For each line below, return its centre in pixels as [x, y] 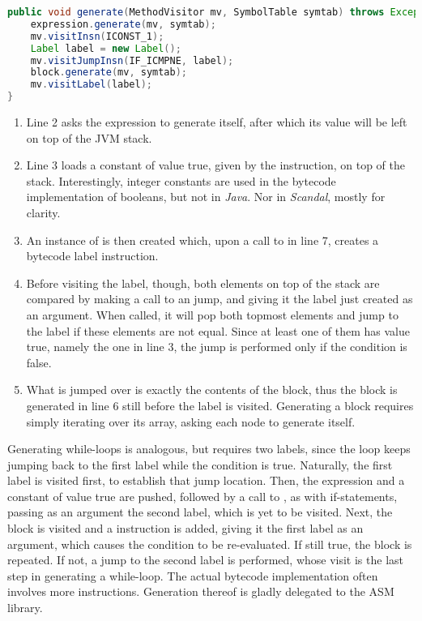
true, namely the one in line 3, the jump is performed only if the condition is [217, 347]
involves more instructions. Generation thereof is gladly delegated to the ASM [201, 591]
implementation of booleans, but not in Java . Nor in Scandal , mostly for [206, 197]
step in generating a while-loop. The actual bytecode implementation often [193, 575]
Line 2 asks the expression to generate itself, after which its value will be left [217, 122]
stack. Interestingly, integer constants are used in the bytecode [181, 180]
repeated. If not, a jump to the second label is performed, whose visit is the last [206, 560]
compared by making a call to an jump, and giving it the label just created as [220, 299]
